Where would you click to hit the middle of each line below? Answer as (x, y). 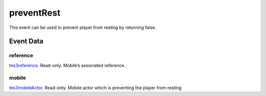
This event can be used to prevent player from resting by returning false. (83, 27)
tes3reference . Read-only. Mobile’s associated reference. (67, 65)
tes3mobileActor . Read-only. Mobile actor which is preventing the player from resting (95, 88)
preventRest (35, 13)
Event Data (26, 41)
